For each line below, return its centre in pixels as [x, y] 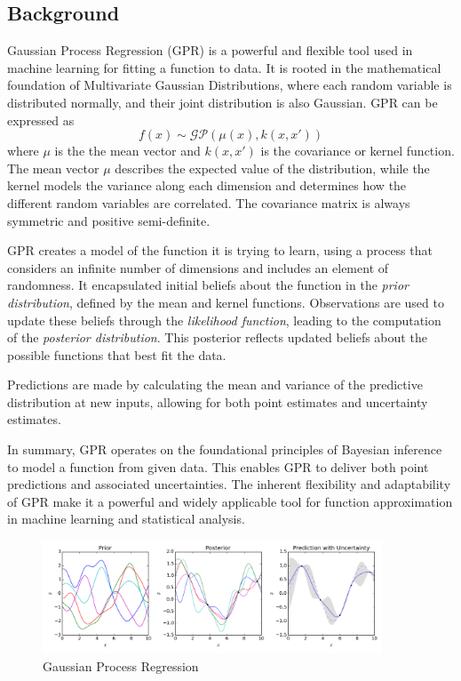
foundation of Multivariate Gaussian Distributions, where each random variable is [230, 85]
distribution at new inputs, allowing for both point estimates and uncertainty [218, 401]
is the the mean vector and [127, 151]
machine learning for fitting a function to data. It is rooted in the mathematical [224, 67]
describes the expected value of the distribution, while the [272, 168]
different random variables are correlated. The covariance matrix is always [209, 202]
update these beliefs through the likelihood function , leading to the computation [224, 320]
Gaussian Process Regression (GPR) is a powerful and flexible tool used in [210, 50]
